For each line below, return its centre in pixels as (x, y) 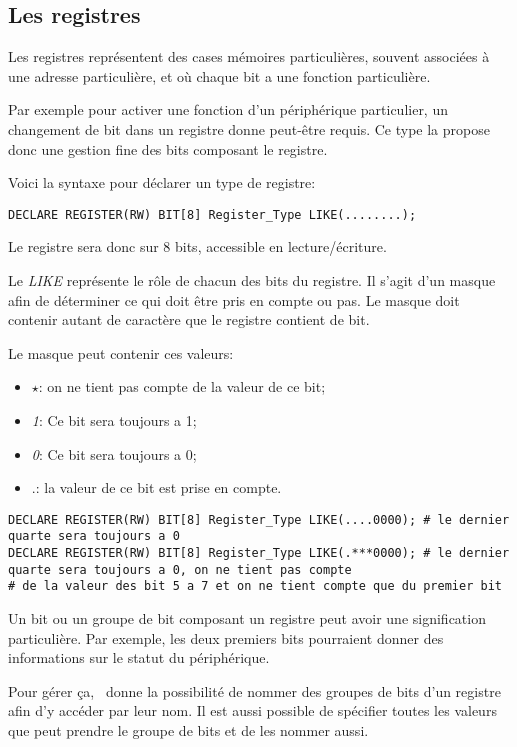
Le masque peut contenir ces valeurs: (121, 352)
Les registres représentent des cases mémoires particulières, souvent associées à (249, 56)
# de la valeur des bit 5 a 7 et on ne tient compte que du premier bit (255, 586)
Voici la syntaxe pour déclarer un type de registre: (162, 182)
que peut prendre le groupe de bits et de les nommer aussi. (188, 730)
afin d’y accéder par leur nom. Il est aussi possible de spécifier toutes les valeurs (252, 710)
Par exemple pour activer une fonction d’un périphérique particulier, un (228, 109)
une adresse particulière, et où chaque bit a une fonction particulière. (219, 75)
